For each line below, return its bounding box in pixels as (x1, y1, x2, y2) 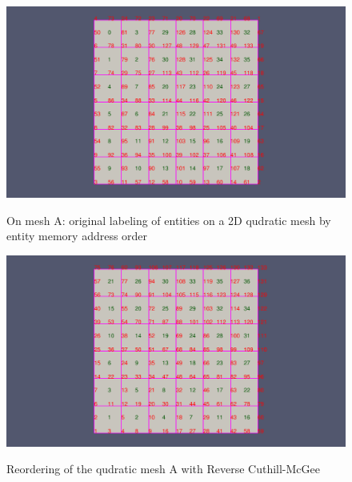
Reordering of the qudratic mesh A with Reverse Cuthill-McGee (6, 460, 320, 477)
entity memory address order (6, 227, 148, 244)
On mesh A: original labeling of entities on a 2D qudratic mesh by (6, 211, 331, 228)
